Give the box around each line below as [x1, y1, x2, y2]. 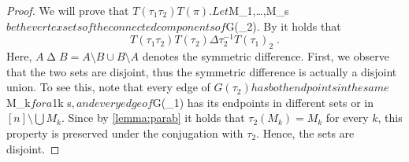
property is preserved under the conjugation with [6, 125, 244, 142]
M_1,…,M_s [229, 2, 289, 18]
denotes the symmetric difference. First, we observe [142, 48, 389, 64]
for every [325, 109, 369, 126]
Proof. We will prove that [6, 2, 129, 18]
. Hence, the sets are [256, 125, 355, 142]
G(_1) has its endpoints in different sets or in [152, 94, 374, 110]
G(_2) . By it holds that [225, 17, 341, 34]
